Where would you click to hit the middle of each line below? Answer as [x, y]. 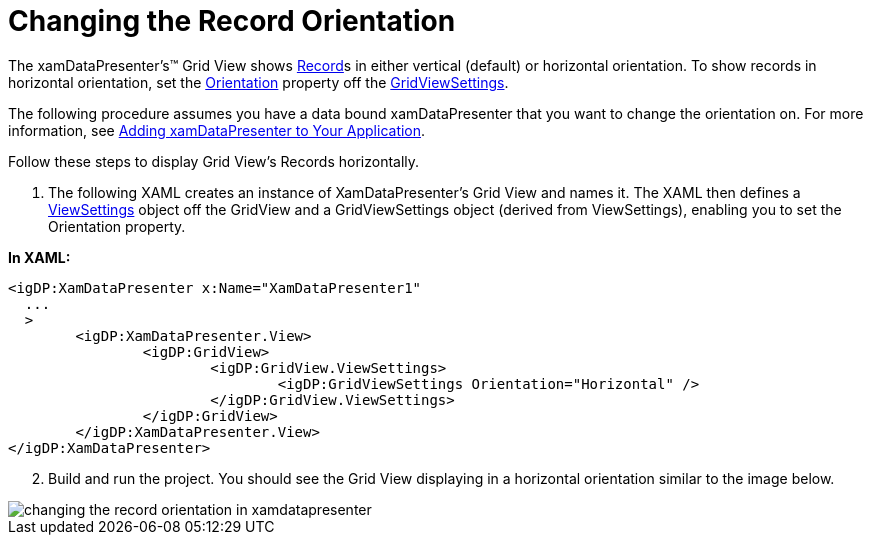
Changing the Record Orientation [232, 21]
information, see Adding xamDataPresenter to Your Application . [217, 130]
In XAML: [39, 257]
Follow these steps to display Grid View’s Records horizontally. [214, 161]
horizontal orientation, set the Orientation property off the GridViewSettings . [258, 82]
